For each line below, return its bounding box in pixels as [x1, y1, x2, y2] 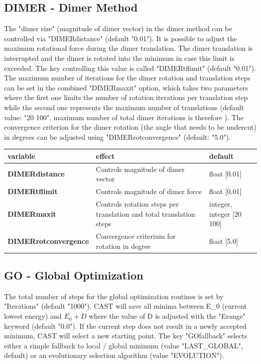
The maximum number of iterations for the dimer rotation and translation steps [4, 72, 250, 83]
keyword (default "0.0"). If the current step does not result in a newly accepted [4, 320, 246, 331]
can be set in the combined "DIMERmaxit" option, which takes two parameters [4, 82, 248, 93]
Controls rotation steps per [96, 198, 179, 209]
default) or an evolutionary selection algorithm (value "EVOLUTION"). [4, 350, 224, 360]
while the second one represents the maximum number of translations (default [4, 102, 244, 112]
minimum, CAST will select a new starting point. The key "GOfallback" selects [4, 330, 247, 341]
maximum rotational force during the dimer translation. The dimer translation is [4, 43, 253, 53]
